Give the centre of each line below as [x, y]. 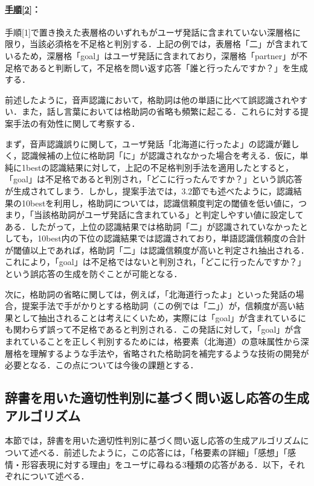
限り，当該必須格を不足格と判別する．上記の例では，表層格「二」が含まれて [157, 44]
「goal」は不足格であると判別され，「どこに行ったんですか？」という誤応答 [154, 179]
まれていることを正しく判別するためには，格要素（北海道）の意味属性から [153, 341]
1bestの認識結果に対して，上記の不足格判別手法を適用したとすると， [157, 167]
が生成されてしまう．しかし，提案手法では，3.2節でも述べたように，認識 [149, 190]
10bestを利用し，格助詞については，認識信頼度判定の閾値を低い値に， [160, 203]
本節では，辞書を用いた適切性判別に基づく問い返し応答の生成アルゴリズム [153, 440]
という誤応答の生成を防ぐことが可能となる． [94, 274]
